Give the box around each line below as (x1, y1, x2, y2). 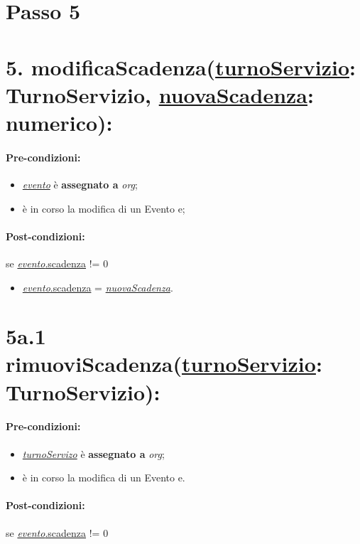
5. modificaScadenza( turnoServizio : (6, 52, 356, 81)
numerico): (6, 107, 113, 137)
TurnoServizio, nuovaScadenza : (6, 80, 314, 109)
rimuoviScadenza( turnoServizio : (6, 349, 322, 378)
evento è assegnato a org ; (22, 176, 138, 191)
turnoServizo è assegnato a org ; (22, 446, 165, 461)
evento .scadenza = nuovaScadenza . (22, 279, 173, 294)
